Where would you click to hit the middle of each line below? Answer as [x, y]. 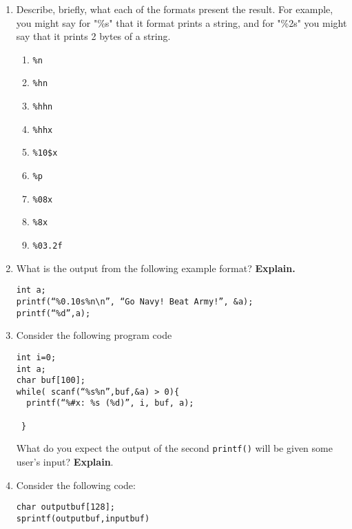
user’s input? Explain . [65, 462]
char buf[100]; [51, 381]
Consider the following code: [76, 485]
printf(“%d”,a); [53, 313]
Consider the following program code [94, 335]
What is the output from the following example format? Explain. [156, 268]
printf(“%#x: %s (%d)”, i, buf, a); [110, 403]
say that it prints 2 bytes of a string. [93, 36]
